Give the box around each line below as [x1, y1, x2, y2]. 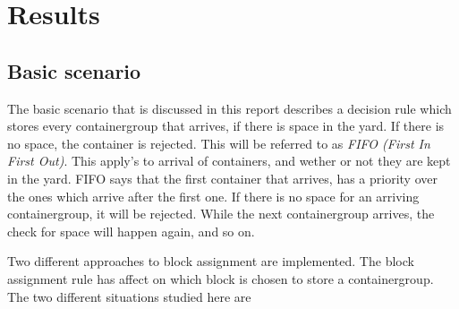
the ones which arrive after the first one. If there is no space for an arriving [7, 186, 420, 205]
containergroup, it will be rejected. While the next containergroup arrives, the [7, 204, 435, 223]
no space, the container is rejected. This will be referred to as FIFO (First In [7, 133, 430, 152]
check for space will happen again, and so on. [7, 221, 255, 240]
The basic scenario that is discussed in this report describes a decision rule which [7, 99, 452, 117]
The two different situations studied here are [7, 287, 251, 305]
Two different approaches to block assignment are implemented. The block [7, 252, 414, 270]
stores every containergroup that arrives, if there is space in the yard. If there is [7, 116, 445, 135]
